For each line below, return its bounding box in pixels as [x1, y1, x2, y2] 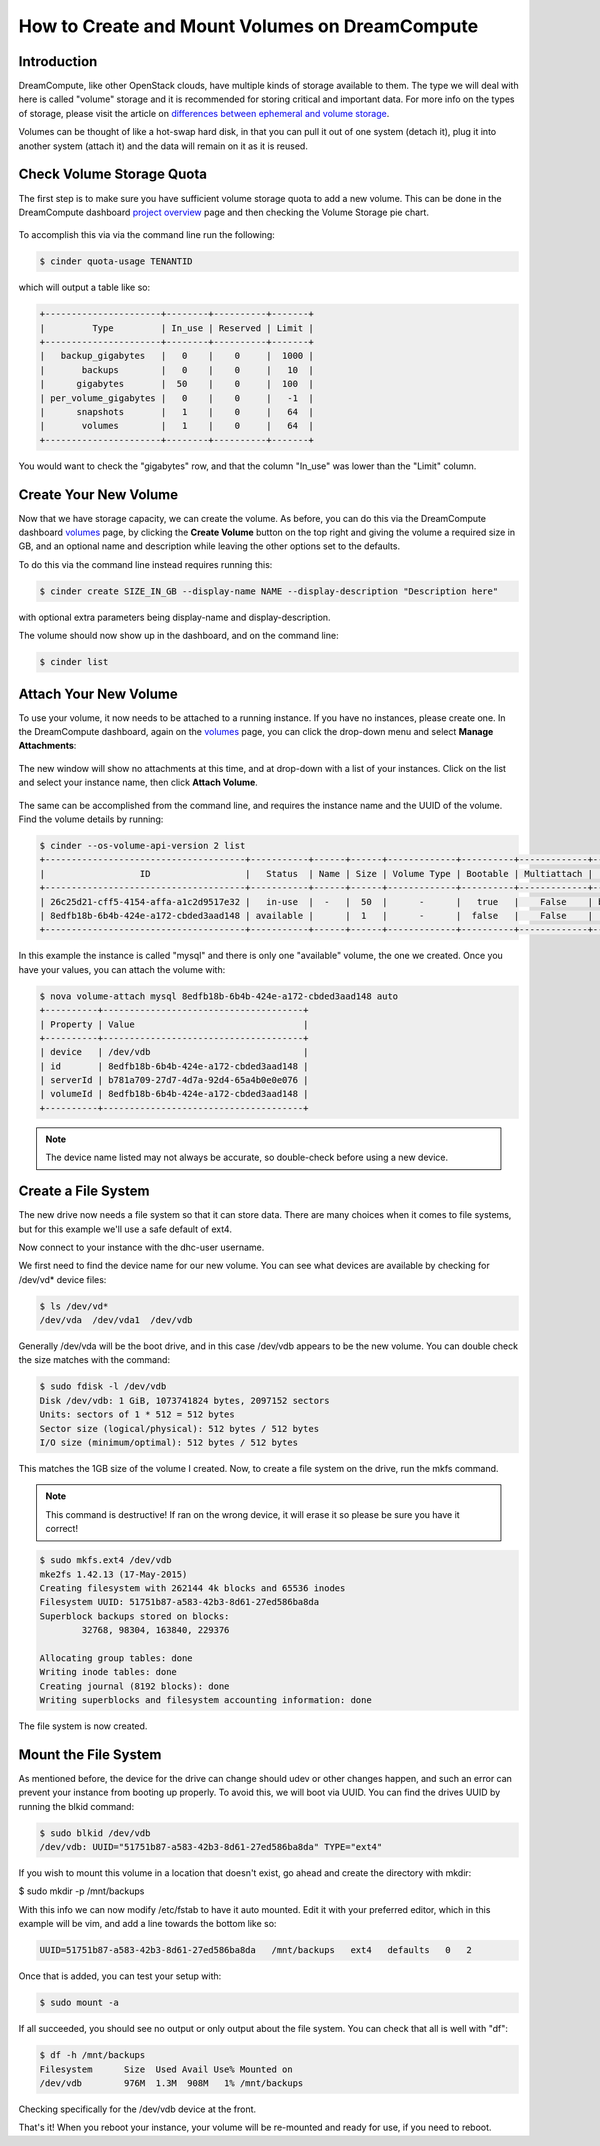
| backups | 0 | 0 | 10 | [39, 364, 314, 375]
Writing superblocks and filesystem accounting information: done [39, 1695, 372, 1706]
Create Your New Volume [18, 486, 179, 503]
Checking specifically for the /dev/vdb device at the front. [18, 2103, 257, 2115]
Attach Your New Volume [18, 685, 179, 702]
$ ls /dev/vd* [39, 1300, 109, 1312]
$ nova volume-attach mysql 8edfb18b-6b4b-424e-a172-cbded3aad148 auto [39, 990, 399, 1002]
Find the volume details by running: [18, 813, 164, 825]
